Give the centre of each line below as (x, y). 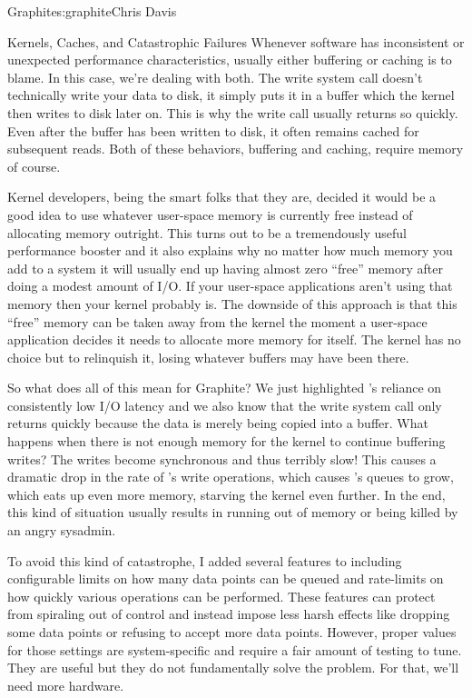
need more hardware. (66, 685)
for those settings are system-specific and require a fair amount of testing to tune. (235, 649)
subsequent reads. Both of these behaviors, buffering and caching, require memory (236, 149)
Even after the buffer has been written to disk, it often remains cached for (213, 130)
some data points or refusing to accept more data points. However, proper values (232, 632)
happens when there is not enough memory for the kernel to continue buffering (226, 441)
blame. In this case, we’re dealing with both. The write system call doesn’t (215, 77)
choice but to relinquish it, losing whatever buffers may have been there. (208, 357)
